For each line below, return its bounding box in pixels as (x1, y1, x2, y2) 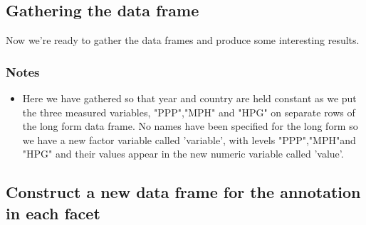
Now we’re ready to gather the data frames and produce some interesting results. (6, 33, 360, 48)
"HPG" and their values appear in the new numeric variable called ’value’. (22, 146, 344, 161)
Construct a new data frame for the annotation (6, 181, 361, 203)
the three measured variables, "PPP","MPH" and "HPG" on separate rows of (22, 104, 355, 119)
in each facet (6, 202, 100, 224)
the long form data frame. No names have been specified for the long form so (22, 119, 358, 133)
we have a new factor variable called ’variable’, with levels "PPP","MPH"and (22, 132, 356, 147)
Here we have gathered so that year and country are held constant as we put (22, 91, 357, 106)
